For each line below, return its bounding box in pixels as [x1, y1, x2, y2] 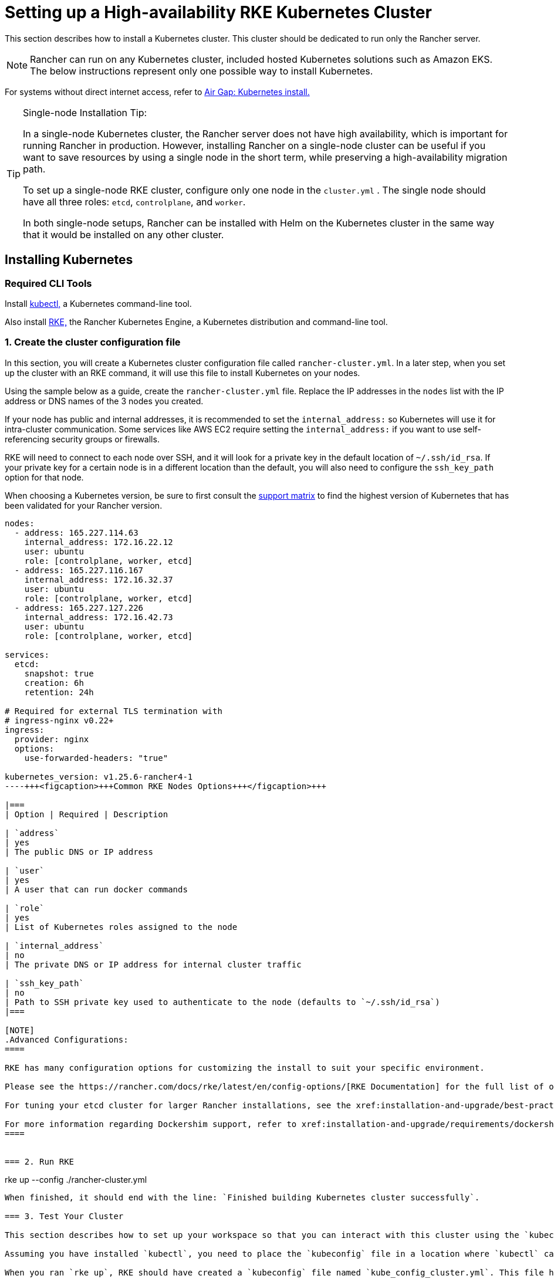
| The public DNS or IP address [5, 847, 153, 857]
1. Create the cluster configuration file [5, 336, 181, 348]
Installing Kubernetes [5, 252, 133, 268]
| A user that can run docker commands [5, 884, 188, 894]
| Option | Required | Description [5, 809, 168, 819]
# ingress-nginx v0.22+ [5, 715, 114, 725]
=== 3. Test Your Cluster [5, 1211, 124, 1221]
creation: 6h [24, 678, 84, 688]
